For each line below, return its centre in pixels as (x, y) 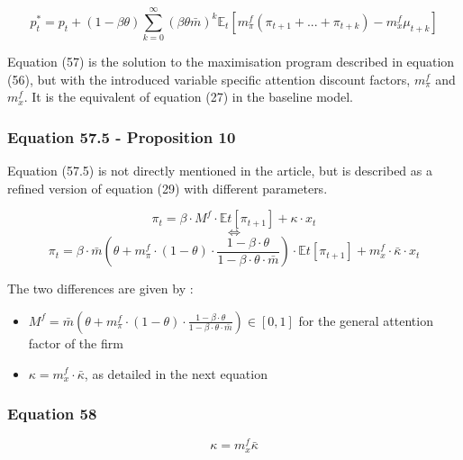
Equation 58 (52, 414)
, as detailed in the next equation (176, 373)
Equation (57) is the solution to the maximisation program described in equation (231, 62)
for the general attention (366, 320)
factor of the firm (76, 343)
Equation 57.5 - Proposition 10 (122, 136)
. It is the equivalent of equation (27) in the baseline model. (189, 97)
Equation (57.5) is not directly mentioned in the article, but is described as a (220, 171)
